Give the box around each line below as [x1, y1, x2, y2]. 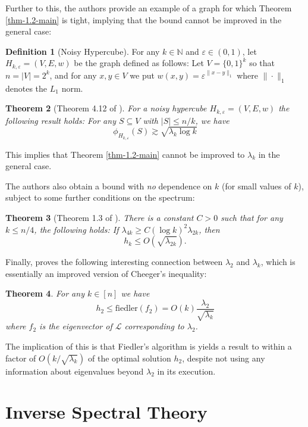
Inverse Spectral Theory [5, 400, 208, 424]
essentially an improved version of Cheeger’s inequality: [5, 267, 207, 279]
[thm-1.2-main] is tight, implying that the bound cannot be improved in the [5, 13, 282, 26]
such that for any [221, 211, 283, 223]
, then [199, 223, 220, 235]
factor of [5, 351, 36, 364]
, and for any [49, 68, 97, 81]
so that [249, 57, 275, 69]
